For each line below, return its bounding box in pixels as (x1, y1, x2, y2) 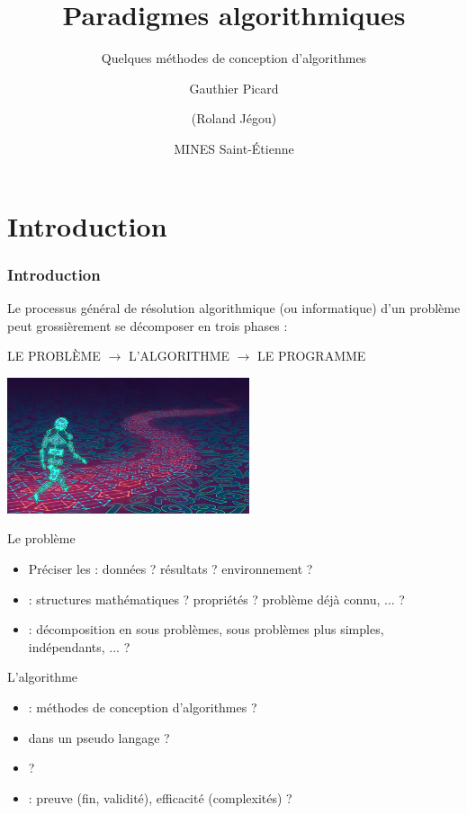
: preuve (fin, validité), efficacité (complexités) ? (28, 788, 292, 807)
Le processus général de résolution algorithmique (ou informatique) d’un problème (7, 298, 461, 317)
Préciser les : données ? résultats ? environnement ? (28, 559, 313, 578)
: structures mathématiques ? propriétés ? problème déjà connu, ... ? (28, 589, 405, 608)
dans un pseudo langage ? (28, 728, 170, 747)
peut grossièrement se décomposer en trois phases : (7, 316, 288, 335)
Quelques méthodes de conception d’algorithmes (101, 49, 367, 67)
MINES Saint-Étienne (174, 139, 294, 157)
